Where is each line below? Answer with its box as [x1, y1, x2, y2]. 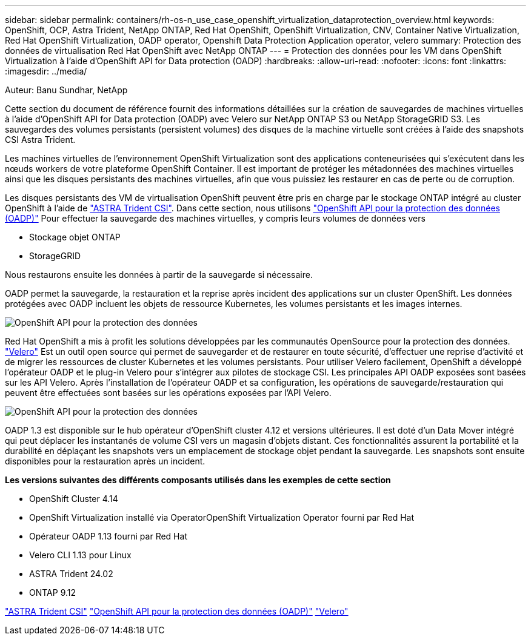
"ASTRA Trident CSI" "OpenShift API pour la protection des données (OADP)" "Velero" [5, 606, 349, 616]
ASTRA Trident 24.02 [29, 569, 113, 579]
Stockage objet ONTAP [29, 232, 121, 242]
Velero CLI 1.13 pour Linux [29, 550, 132, 560]
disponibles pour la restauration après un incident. [5, 456, 205, 466]
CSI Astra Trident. [5, 134, 76, 145]
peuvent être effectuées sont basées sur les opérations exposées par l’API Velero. [5, 388, 332, 398]
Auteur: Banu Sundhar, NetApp [5, 85, 128, 95]
